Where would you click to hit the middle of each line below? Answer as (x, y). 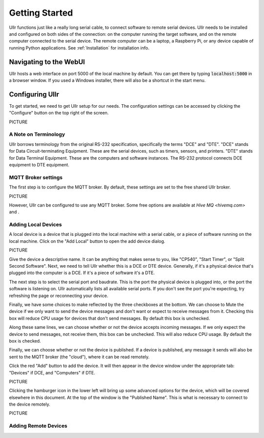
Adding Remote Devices (38, 426)
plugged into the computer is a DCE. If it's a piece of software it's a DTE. (82, 273)
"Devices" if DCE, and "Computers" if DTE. (52, 372)
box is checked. (25, 341)
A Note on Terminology (37, 135)
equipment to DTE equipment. (39, 165)
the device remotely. (30, 404)
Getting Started (41, 13)
